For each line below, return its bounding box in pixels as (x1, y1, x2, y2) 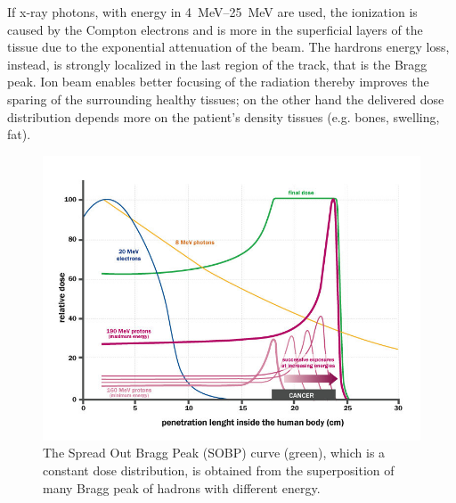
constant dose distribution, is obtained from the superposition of (43, 460, 395, 479)
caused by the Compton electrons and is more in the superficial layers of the (7, 20, 423, 38)
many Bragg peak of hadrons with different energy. (43, 478, 321, 497)
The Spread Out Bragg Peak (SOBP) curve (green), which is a (43, 443, 386, 462)
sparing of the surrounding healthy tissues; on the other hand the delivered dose (7, 89, 444, 108)
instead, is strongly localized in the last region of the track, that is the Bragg (7, 54, 427, 73)
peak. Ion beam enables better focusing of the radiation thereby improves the (7, 72, 429, 91)
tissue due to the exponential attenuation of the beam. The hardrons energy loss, (7, 37, 450, 56)
